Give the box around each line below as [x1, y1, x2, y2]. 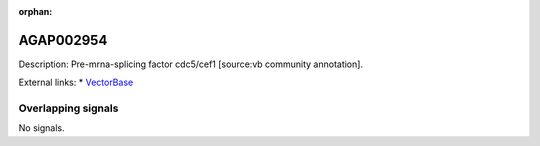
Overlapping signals [18, 101, 119, 115]
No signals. [18, 122, 65, 134]
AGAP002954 [18, 31, 108, 49]
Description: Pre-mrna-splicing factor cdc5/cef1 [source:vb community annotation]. [18, 58, 364, 70]
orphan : [18, 6, 53, 17]
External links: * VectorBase [18, 76, 134, 89]
